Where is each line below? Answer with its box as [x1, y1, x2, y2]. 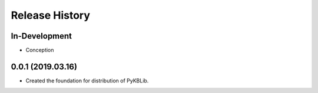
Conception [25, 47, 54, 54]
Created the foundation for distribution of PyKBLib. [25, 77, 149, 84]
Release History [11, 9, 91, 22]
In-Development [11, 31, 72, 41]
